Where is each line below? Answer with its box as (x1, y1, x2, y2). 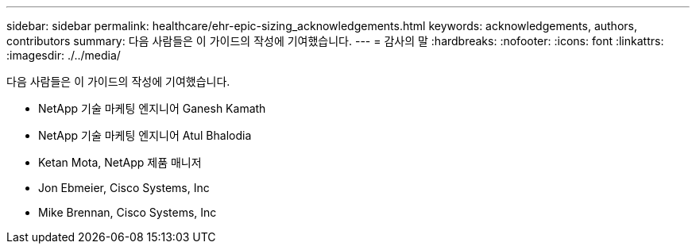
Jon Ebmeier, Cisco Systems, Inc (38, 181, 210, 194)
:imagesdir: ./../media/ (6, 48, 121, 62)
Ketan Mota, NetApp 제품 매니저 (38, 156, 202, 169)
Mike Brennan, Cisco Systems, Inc (38, 206, 217, 219)
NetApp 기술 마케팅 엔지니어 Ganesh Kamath (38, 102, 266, 115)
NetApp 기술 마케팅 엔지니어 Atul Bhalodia (38, 129, 252, 142)
